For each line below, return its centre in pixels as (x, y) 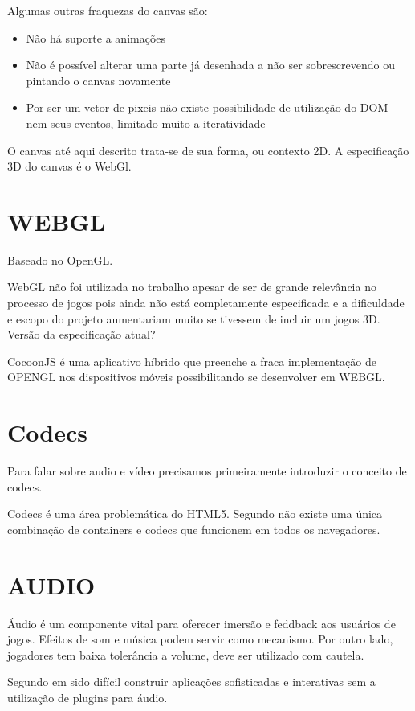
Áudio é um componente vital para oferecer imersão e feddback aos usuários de (201, 623)
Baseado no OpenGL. (60, 259)
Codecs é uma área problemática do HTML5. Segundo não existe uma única (195, 514)
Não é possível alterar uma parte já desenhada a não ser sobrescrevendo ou (210, 65)
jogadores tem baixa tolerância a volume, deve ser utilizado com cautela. (186, 654)
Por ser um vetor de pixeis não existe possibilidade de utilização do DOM (207, 107)
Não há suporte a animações (96, 37)
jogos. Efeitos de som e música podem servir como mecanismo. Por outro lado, (200, 639)
